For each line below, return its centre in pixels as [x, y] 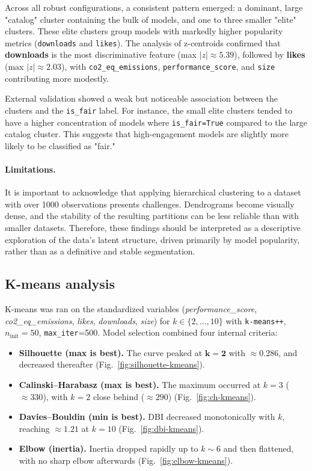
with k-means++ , [256, 320]
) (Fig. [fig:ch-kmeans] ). [212, 396]
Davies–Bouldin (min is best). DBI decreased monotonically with [147, 417]
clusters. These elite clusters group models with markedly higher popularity [144, 31]
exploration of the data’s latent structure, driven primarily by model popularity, [152, 239]
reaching [34, 428]
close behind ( [119, 396]
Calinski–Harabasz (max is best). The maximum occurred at [140, 385]
